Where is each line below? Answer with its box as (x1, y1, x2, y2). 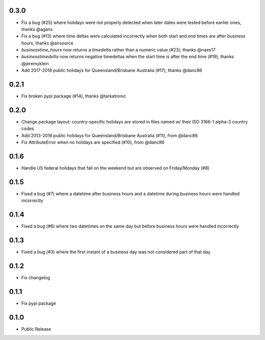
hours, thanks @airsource (21, 40, 74, 46)
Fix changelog (21, 275, 50, 281)
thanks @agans (21, 26, 53, 32)
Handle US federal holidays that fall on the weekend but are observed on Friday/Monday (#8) (21, 165, 210, 171)
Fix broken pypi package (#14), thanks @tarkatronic (21, 93, 126, 99)
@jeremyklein (21, 60, 49, 66)
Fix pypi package (21, 300, 56, 306)
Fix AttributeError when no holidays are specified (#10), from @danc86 (21, 140, 164, 146)
